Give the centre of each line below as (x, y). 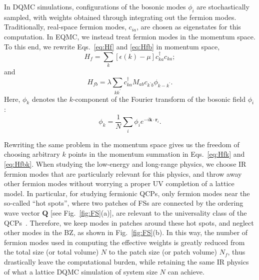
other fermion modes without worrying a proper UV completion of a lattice (119, 183)
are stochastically (223, 6)
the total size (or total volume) (51, 252)
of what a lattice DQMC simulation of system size (81, 271)
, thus (236, 252)
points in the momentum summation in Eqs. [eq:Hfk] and (156, 154)
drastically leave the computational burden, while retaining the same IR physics (126, 261)
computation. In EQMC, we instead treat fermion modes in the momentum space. (130, 36)
